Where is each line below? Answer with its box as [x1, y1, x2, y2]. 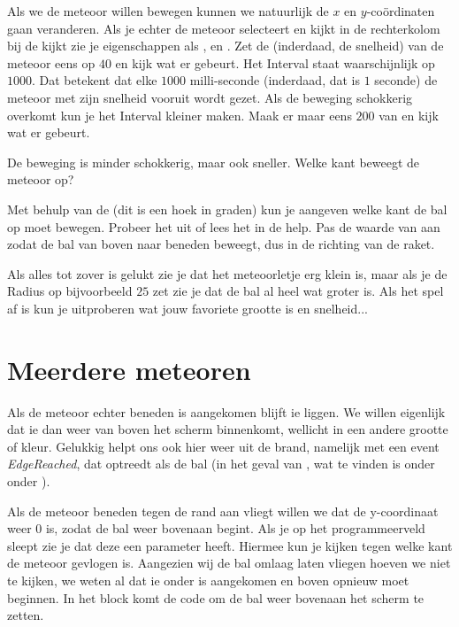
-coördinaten [366, 2, 435, 19]
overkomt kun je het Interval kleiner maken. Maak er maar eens [7, 105, 352, 124]
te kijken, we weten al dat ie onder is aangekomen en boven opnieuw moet [7, 570, 409, 589]
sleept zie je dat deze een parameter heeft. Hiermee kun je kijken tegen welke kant [7, 536, 453, 554]
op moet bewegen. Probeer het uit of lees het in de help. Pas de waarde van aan [7, 217, 440, 236]
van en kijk [379, 105, 439, 124]
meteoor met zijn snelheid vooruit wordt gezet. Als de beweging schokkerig [7, 88, 413, 106]
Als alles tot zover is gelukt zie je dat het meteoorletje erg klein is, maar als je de [7, 264, 448, 283]
